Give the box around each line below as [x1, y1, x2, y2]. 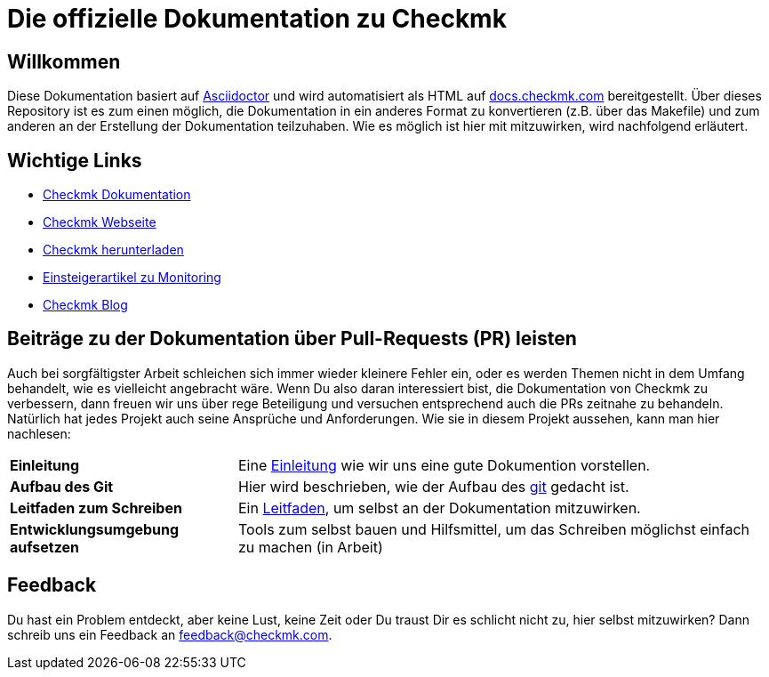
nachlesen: [7, 425, 71, 441]
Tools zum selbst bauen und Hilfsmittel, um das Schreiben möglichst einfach [238, 520, 750, 538]
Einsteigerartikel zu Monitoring [43, 270, 221, 286]
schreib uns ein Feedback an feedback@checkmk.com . [7, 626, 332, 642]
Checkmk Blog [43, 297, 128, 313]
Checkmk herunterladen [43, 242, 184, 258]
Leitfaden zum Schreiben [10, 498, 182, 517]
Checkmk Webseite [43, 214, 156, 230]
